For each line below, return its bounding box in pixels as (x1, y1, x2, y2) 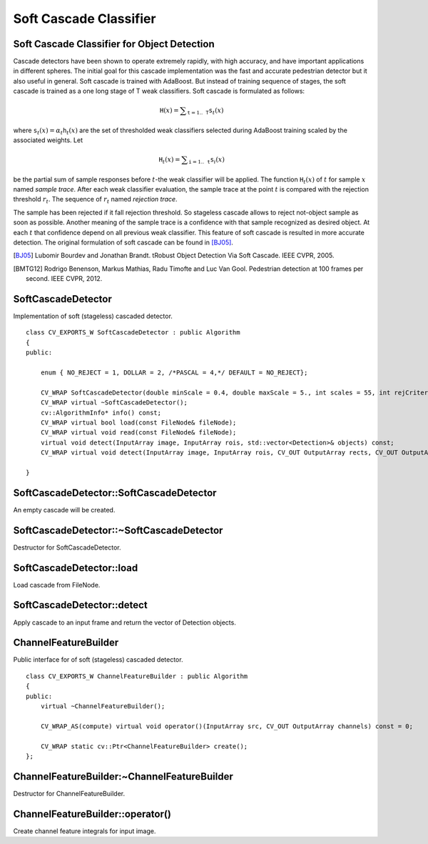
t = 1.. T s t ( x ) (187, 106, 224, 116)
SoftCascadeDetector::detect (13, 599, 148, 611)
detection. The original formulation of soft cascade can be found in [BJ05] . (13, 238, 233, 247)
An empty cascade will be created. (13, 505, 116, 514)
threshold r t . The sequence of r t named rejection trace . (13, 195, 178, 205)
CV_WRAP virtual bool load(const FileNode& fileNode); (40, 418, 237, 427)
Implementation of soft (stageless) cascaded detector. (13, 312, 173, 321)
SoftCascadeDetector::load (13, 562, 138, 574)
